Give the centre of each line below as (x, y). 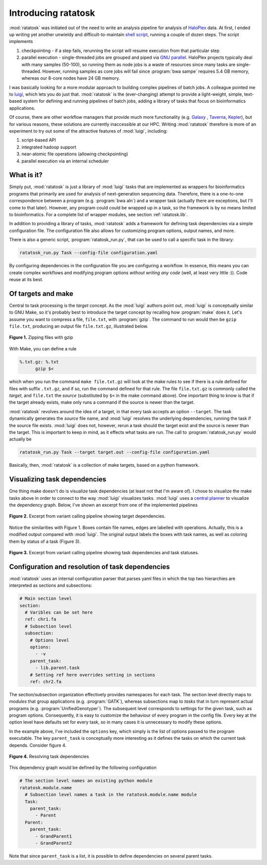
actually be (20, 439)
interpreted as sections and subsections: (51, 585)
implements (21, 42)
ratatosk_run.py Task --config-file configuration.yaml (89, 253)
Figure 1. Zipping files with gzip (41, 337)
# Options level (49, 640)
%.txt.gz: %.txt (39, 362)
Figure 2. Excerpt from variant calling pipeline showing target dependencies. (87, 516)
